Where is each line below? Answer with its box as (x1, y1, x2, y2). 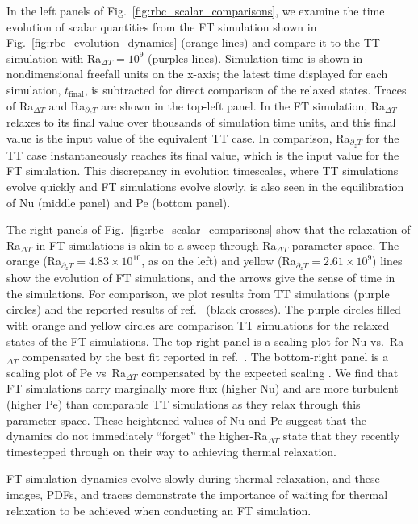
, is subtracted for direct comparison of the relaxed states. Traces (84, 81, 407, 98)
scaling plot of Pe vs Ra (6, 364, 126, 381)
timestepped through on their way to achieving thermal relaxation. (6, 443, 336, 460)
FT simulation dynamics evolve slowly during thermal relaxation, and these (6, 470, 380, 487)
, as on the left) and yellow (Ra (141, 252, 296, 269)
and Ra (48, 97, 86, 114)
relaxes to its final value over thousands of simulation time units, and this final (6, 114, 396, 131)
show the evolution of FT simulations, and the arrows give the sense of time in (6, 269, 395, 286)
